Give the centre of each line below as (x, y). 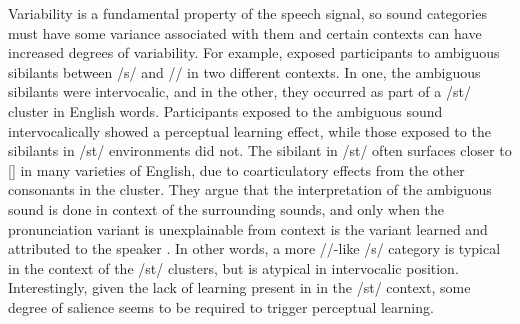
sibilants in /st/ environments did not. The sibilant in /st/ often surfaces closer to (260, 150)
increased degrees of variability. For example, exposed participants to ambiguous (254, 52)
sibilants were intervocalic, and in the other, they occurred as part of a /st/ (239, 91)
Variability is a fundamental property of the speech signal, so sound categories (247, 13)
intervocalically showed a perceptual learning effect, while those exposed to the (249, 130)
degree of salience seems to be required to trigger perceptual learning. (221, 306)
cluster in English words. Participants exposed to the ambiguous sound (225, 110)
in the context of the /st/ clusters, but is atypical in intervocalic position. (233, 267)
